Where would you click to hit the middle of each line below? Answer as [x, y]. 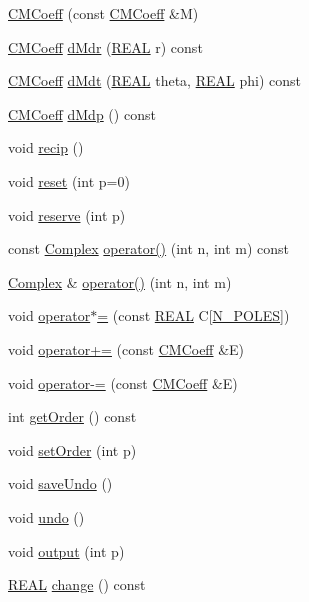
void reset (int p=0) [69, 180]
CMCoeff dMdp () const [82, 113]
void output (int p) [66, 550]
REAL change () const [77, 584]
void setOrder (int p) [72, 449]
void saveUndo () [60, 483]
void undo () [46, 516]
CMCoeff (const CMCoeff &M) [103, 13]
